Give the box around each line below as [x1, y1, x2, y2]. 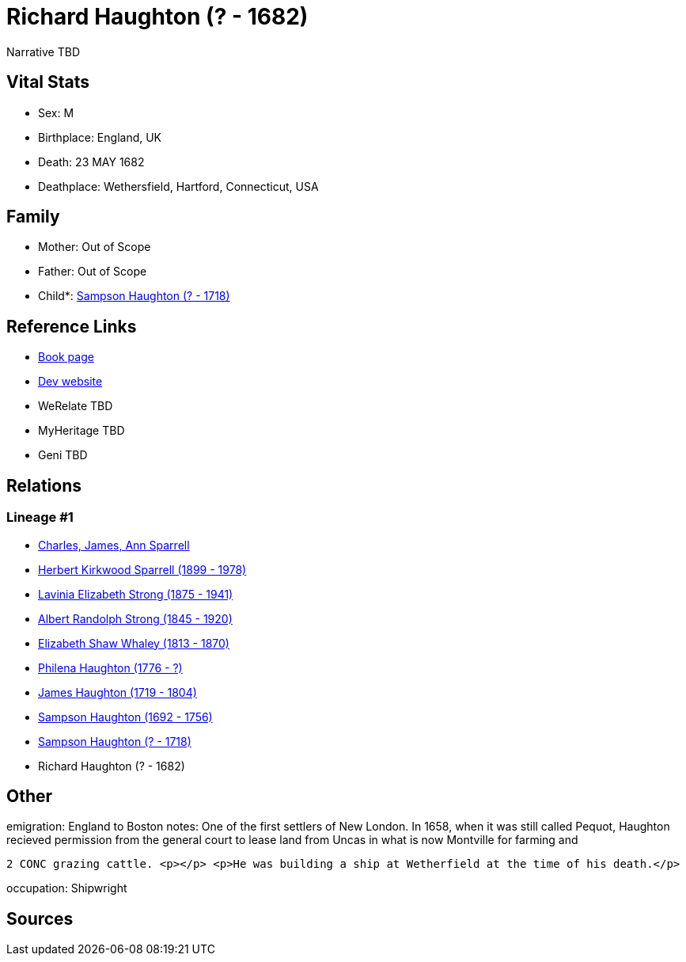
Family [6, 207, 60, 227]
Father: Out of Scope [38, 264, 147, 279]
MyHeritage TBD [38, 424, 125, 438]
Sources [6, 908, 74, 929]
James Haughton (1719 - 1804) [38, 685, 197, 699]
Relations [6, 475, 82, 496]
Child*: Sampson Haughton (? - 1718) [38, 289, 230, 303]
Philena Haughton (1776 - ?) [38, 660, 183, 675]
